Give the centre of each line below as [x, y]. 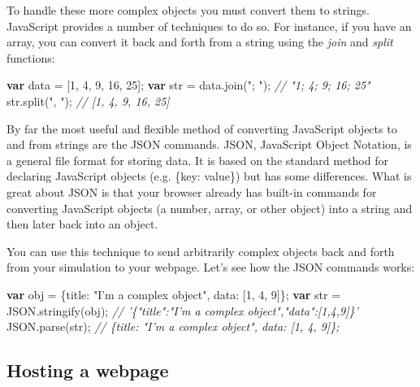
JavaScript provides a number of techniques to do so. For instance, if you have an [209, 26]
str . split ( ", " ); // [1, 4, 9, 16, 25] [88, 100]
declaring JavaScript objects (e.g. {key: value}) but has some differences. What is [209, 176]
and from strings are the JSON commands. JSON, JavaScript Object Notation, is [209, 144]
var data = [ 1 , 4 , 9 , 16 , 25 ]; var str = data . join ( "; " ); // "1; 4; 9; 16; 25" [188, 85]
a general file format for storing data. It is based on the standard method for [197, 160]
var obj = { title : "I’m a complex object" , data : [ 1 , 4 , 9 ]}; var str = [174, 294]
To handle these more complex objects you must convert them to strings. [188, 10]
